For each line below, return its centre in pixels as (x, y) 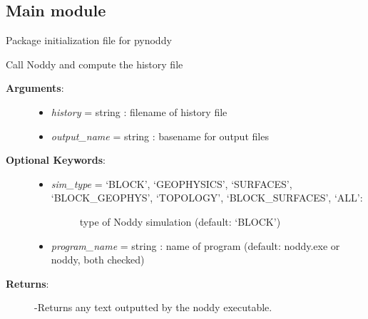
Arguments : (35, 88)
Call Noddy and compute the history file (94, 64)
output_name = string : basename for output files (160, 136)
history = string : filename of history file (139, 111)
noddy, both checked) (98, 260)
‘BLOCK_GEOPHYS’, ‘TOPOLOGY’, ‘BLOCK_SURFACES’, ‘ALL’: (207, 198)
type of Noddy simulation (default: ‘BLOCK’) (180, 221)
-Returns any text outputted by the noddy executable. (153, 307)
